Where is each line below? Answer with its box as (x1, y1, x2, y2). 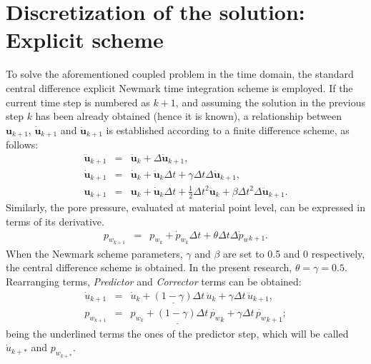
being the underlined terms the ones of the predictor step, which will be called (6, 325, 349, 340)
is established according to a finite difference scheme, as (106, 122, 350, 137)
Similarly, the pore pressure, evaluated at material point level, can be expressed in (6, 200, 365, 215)
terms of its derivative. (6, 213, 104, 228)
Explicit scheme (6, 25, 164, 54)
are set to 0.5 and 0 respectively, (223, 246, 365, 261)
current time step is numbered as (6, 94, 150, 109)
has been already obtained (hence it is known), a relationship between (35, 108, 342, 123)
